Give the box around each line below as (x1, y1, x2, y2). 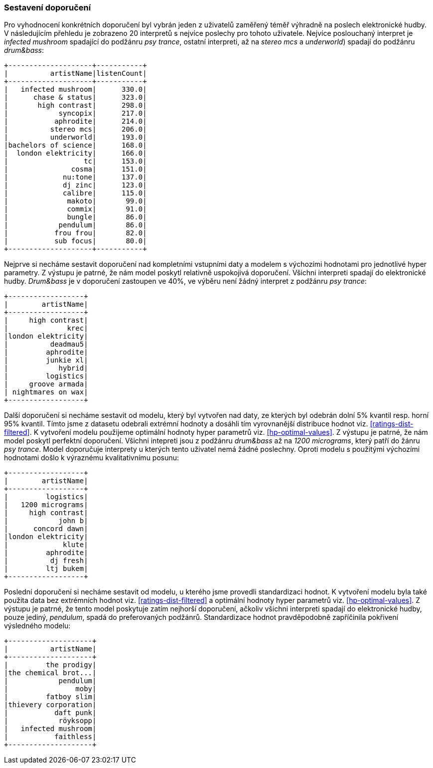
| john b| (4, 517, 88, 525)
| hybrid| (4, 364, 88, 373)
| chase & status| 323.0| (4, 93, 147, 102)
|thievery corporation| (4, 701, 97, 709)
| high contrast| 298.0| (4, 101, 147, 110)
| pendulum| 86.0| (4, 221, 147, 229)
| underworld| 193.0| (4, 133, 147, 142)
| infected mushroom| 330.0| (4, 85, 147, 94)
